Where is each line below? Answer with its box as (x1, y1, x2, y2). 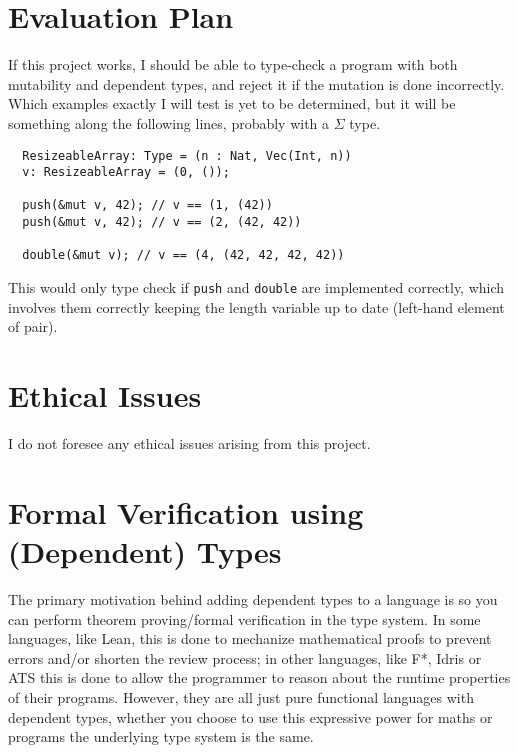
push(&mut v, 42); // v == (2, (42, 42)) (22, 215, 302, 230)
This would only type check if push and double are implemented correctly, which (8, 277, 505, 298)
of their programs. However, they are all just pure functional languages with (8, 686, 474, 707)
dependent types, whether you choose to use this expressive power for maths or (8, 706, 493, 727)
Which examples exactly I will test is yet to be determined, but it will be (8, 93, 456, 114)
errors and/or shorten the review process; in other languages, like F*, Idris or (8, 647, 482, 668)
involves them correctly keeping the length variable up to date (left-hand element (8, 296, 505, 317)
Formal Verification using (8, 491, 364, 532)
